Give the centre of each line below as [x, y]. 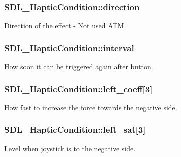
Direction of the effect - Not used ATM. [65, 25]
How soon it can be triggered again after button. [79, 66]
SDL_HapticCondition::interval [69, 47]
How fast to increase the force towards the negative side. [91, 107]
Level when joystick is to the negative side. [70, 148]
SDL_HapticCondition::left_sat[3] [75, 130]
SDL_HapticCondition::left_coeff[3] [78, 89]
